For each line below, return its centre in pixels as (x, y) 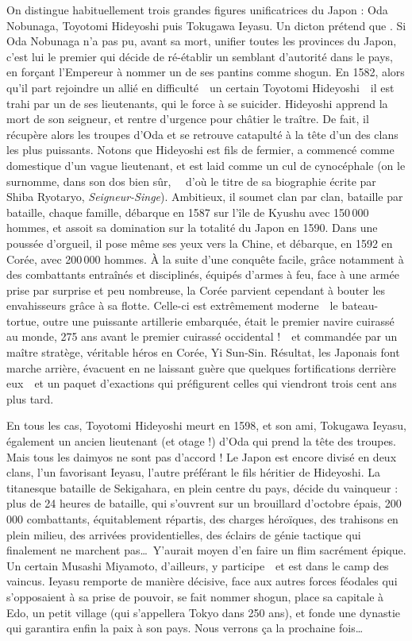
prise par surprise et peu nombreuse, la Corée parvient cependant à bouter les (196, 290)
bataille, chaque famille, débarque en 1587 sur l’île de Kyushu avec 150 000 (188, 212)
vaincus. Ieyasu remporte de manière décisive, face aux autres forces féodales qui (202, 581)
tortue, (23, 320)
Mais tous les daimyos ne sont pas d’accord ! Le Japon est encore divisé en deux (202, 456)
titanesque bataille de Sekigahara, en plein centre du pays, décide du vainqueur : (202, 487)
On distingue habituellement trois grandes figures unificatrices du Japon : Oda (197, 10)
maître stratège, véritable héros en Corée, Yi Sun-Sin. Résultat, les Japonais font (203, 352)
